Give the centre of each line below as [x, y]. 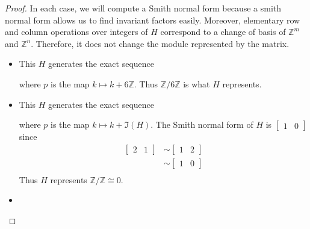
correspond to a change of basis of [223, 32]
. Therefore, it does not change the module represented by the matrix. [160, 43]
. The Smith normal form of [202, 124]
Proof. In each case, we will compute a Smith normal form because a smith [143, 8]
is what [197, 83]
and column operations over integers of [76, 32]
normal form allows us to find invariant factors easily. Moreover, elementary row [153, 20]
